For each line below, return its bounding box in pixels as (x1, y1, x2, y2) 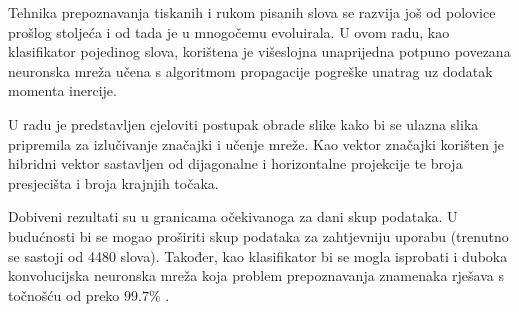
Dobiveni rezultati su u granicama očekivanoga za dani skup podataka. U (8, 206, 458, 227)
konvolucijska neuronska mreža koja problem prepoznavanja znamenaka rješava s (8, 265, 504, 286)
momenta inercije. (8, 80, 117, 101)
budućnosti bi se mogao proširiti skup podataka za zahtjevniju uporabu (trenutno (8, 225, 509, 246)
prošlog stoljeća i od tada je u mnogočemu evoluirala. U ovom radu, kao (8, 21, 450, 42)
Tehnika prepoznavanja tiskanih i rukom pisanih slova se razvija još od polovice (8, 2, 496, 22)
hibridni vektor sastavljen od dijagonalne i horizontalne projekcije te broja (8, 153, 463, 174)
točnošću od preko (8, 284, 120, 305)
